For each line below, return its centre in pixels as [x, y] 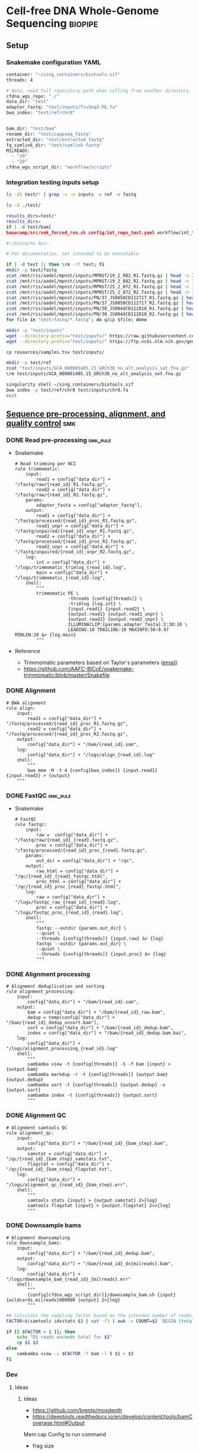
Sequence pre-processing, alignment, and [86, 414]
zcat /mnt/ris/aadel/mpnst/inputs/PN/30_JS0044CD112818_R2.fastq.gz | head [102, 314]
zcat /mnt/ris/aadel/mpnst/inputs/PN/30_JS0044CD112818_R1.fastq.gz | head [102, 309]
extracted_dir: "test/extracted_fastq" [55, 140]
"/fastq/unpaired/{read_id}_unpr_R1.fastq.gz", [74, 532]
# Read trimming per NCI [45, 464]
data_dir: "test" [28, 102]
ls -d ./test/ [24, 206]
